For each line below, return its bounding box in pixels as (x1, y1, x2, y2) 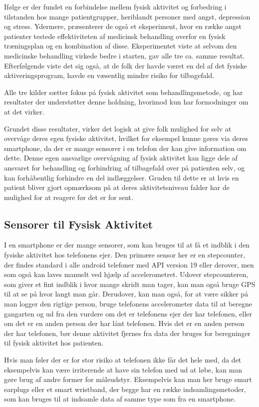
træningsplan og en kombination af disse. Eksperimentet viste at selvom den (4, 40, 237, 51)
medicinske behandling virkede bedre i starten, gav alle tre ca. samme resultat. (4, 50, 245, 60)
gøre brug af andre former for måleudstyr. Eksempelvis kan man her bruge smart (4, 374, 252, 384)
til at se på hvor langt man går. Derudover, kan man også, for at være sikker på (4, 288, 249, 299)
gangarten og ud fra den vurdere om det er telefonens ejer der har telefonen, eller (4, 308, 253, 318)
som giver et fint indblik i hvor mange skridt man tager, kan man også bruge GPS (4, 278, 256, 289)
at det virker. (4, 106, 44, 116)
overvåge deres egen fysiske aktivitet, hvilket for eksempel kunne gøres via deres (4, 133, 248, 143)
